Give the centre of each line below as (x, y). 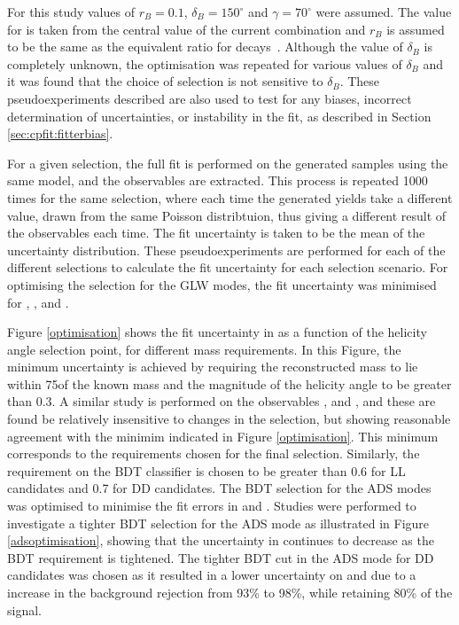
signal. (24, 609)
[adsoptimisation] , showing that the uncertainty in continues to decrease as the (221, 540)
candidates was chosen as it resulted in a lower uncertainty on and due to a (212, 575)
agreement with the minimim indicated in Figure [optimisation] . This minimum (223, 436)
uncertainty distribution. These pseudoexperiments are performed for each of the (226, 250)
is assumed (416, 29)
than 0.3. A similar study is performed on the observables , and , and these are (222, 401)
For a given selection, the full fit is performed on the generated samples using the (228, 163)
